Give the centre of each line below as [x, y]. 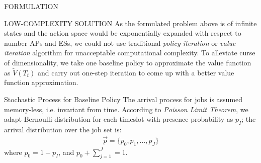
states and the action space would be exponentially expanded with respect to [123, 33]
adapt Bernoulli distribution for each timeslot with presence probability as [119, 119]
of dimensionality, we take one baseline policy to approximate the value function [128, 62]
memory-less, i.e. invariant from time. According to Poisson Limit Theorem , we [126, 109]
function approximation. [41, 82]
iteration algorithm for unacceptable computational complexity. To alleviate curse [130, 53]
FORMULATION [31, 6]
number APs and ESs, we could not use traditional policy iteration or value [120, 43]
